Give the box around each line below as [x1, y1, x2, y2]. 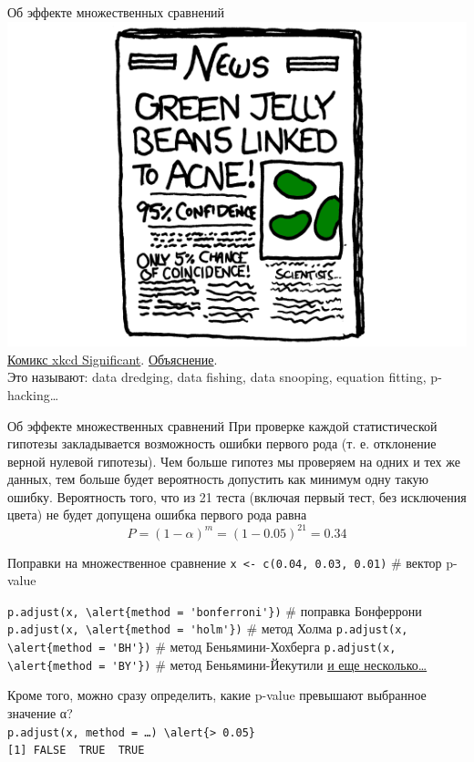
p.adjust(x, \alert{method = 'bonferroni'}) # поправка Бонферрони [7, 601, 422, 620]
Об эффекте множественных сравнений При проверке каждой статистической [7, 416, 438, 435]
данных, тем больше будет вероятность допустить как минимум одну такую [7, 469, 429, 489]
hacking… [7, 385, 59, 404]
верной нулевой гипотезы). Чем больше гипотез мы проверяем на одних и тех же [7, 451, 460, 470]
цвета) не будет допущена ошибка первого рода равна [7, 505, 307, 524]
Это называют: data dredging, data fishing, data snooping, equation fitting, [7, 367, 427, 386]
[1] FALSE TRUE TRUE [7, 744, 145, 757]
